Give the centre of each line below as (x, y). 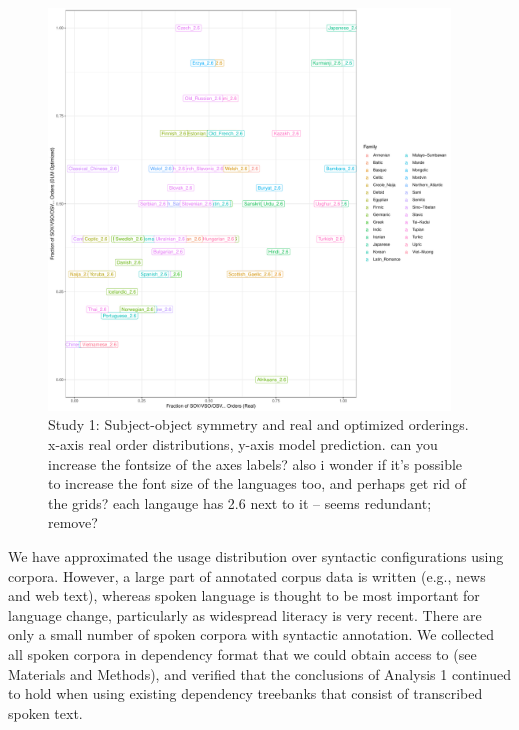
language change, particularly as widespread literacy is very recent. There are (245, 614)
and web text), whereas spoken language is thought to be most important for (244, 595)
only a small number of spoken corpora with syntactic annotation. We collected (251, 634)
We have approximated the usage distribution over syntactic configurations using (256, 555)
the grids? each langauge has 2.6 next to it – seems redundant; (240, 502)
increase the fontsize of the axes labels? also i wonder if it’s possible (255, 463)
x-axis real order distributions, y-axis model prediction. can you (243, 443)
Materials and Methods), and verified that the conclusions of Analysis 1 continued (260, 673)
